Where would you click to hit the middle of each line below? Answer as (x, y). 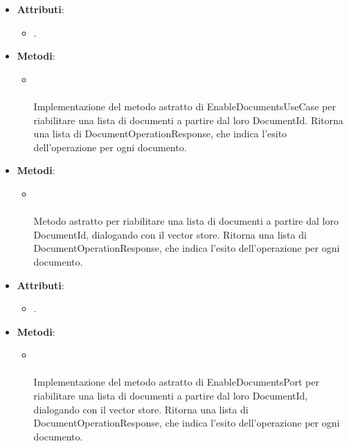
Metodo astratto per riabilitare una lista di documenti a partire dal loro (186, 221)
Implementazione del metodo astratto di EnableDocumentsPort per (176, 382)
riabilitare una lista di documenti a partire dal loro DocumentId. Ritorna (188, 120)
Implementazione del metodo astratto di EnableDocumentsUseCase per (185, 106)
